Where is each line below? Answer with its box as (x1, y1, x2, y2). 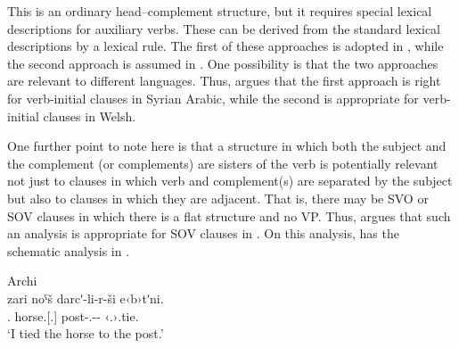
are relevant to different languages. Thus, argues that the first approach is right (7, 71, 441, 90)
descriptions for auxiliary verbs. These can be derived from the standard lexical (7, 19, 441, 37)
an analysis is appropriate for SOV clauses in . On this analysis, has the (7, 224, 399, 243)
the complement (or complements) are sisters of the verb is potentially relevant (7, 153, 439, 172)
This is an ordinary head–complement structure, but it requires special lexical (7, 2, 432, 20)
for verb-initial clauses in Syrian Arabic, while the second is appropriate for (7, 88, 419, 107)
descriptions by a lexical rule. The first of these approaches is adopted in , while (7, 37, 444, 55)
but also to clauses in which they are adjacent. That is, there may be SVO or (7, 188, 429, 207)
